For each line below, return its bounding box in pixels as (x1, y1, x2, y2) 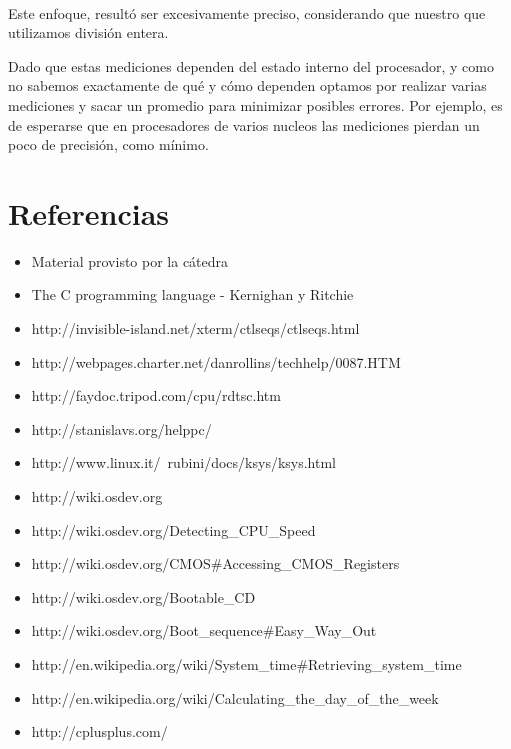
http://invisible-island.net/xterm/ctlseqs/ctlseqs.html (31, 318, 360, 339)
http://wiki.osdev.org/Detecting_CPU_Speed (31, 519, 316, 540)
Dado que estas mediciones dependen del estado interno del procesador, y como (8, 55, 494, 76)
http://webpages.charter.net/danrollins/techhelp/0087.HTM (31, 351, 401, 372)
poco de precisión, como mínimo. (8, 134, 209, 155)
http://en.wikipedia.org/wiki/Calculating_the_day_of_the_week (31, 687, 439, 708)
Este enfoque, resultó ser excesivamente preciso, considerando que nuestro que (8, 2, 486, 23)
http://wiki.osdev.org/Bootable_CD (31, 586, 256, 607)
